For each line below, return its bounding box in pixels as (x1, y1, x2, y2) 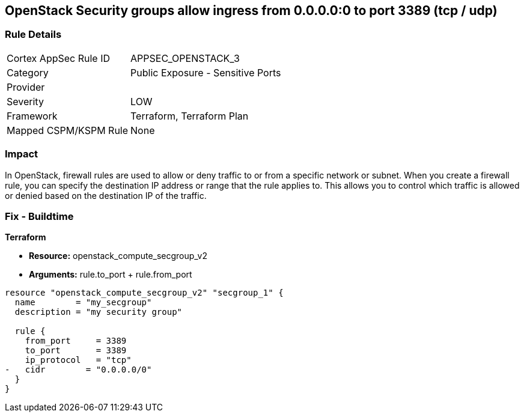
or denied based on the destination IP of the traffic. (5, 190, 207, 201)
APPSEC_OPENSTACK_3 (130, 52, 240, 64)
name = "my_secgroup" (14, 297, 152, 308)
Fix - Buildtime (5, 210, 74, 222)
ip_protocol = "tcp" (25, 355, 132, 365)
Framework (7, 109, 58, 122)
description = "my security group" (14, 307, 183, 317)
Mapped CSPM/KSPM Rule (7, 124, 129, 136)
